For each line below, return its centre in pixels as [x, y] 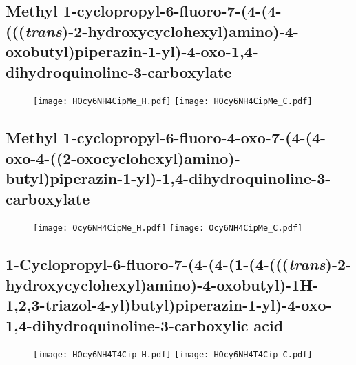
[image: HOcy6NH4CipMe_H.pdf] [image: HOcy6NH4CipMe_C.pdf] [173, 102]
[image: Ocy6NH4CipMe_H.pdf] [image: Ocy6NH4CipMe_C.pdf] [168, 228]
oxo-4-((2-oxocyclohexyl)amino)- [123, 157]
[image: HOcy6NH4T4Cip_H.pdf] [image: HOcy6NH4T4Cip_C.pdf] [173, 355]
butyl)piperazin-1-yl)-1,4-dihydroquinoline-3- [168, 178]
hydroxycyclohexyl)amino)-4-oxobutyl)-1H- [162, 284]
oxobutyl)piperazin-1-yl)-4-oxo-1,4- [132, 51]
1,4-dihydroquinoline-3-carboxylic [127, 325]
